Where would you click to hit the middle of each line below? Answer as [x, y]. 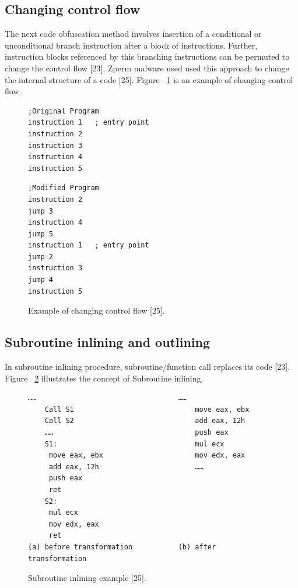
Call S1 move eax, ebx [147, 409]
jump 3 [41, 211]
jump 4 [41, 280]
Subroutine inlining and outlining [108, 342]
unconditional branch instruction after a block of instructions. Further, [131, 45]
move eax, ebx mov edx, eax [147, 455]
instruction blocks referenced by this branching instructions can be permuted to [147, 56]
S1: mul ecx [134, 444]
